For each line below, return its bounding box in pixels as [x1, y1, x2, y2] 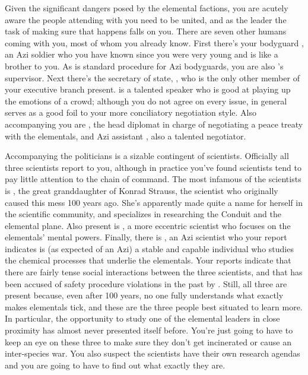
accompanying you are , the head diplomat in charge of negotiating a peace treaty [5, 117, 303, 130]
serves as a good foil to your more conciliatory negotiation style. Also [5, 106, 257, 119]
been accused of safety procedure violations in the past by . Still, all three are [5, 277, 287, 290]
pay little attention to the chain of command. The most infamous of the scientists [5, 173, 301, 185]
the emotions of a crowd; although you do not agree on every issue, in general [5, 94, 287, 107]
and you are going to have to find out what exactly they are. [5, 358, 226, 371]
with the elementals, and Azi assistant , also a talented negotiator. [5, 129, 246, 142]
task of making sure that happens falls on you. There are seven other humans [5, 25, 287, 37]
